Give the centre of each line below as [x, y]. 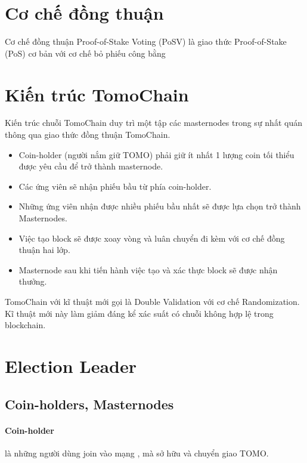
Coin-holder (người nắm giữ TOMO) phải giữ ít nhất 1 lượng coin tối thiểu [156, 154]
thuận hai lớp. [44, 250]
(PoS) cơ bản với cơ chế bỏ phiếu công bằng [85, 53]
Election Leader [71, 365]
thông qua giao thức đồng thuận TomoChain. [88, 135]
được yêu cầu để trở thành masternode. [91, 166]
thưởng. [33, 281]
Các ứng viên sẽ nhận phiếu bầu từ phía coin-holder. [115, 186]
